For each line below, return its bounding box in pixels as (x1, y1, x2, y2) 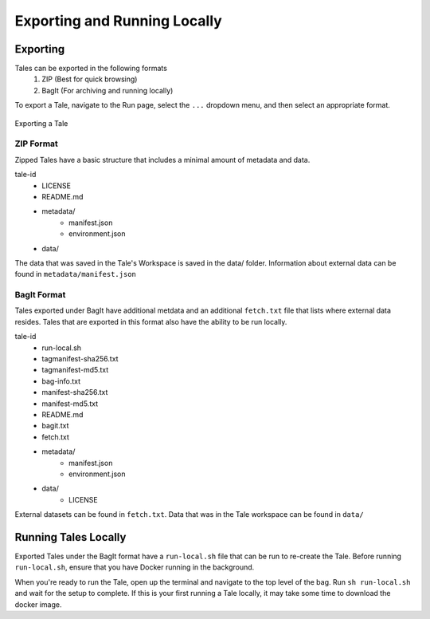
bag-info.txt (41, 376, 81, 386)
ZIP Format (14, 138, 59, 149)
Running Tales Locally (14, 530, 127, 544)
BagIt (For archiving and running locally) (41, 85, 174, 95)
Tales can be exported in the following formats (14, 64, 167, 73)
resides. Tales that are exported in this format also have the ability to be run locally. (14, 317, 287, 326)
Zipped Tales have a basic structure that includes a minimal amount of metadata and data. (14, 155, 311, 164)
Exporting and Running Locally (14, 12, 222, 30)
